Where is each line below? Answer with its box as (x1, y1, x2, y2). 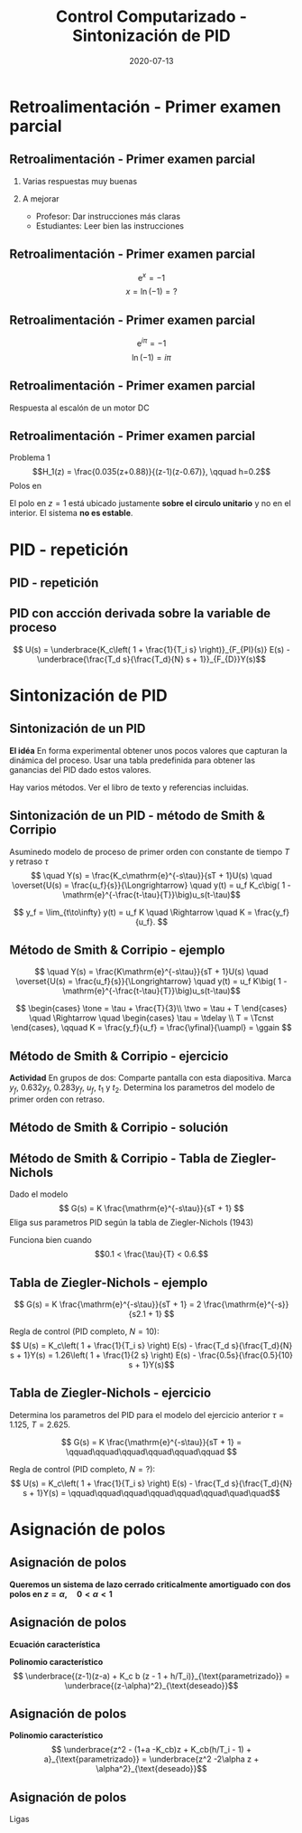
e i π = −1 (136, 336, 167, 349)
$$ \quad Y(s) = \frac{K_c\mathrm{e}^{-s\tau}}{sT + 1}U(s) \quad (30, 869, 273, 880)
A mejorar (22, 193, 60, 204)
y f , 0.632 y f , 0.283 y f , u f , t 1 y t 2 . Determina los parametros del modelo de (9, 1082, 276, 1095)
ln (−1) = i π (132, 352, 171, 362)
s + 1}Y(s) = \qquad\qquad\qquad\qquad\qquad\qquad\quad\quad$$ (22, 1487, 281, 1498)
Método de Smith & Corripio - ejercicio (9, 1048, 229, 1064)
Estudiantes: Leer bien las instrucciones (35, 220, 185, 231)
